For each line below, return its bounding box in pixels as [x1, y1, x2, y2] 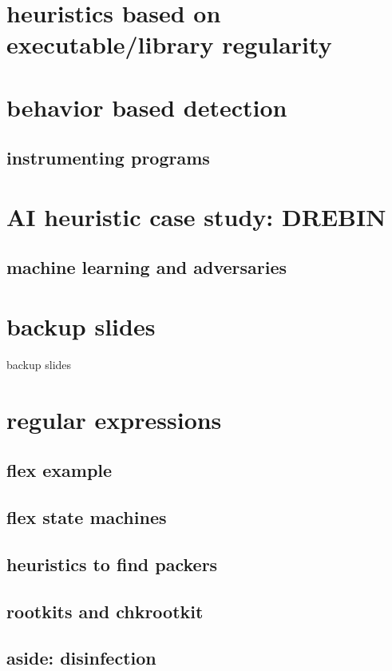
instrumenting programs [6, 145, 210, 170]
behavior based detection [6, 90, 287, 123]
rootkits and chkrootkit [6, 598, 204, 623]
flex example [6, 458, 113, 482]
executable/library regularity [6, 28, 332, 61]
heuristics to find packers [6, 551, 218, 576]
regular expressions [6, 403, 222, 435]
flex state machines [6, 505, 167, 530]
